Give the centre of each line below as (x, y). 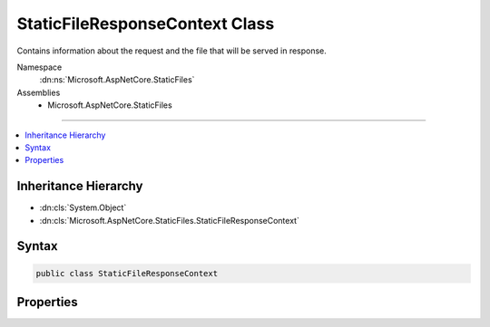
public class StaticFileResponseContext (127, 273)
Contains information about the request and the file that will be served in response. (171, 51)
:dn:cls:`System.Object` (83, 207)
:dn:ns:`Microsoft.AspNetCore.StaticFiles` (117, 80)
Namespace (39, 67)
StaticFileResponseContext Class (146, 24)
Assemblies (39, 92)
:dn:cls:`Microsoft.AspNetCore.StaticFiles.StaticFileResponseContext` (169, 220)
